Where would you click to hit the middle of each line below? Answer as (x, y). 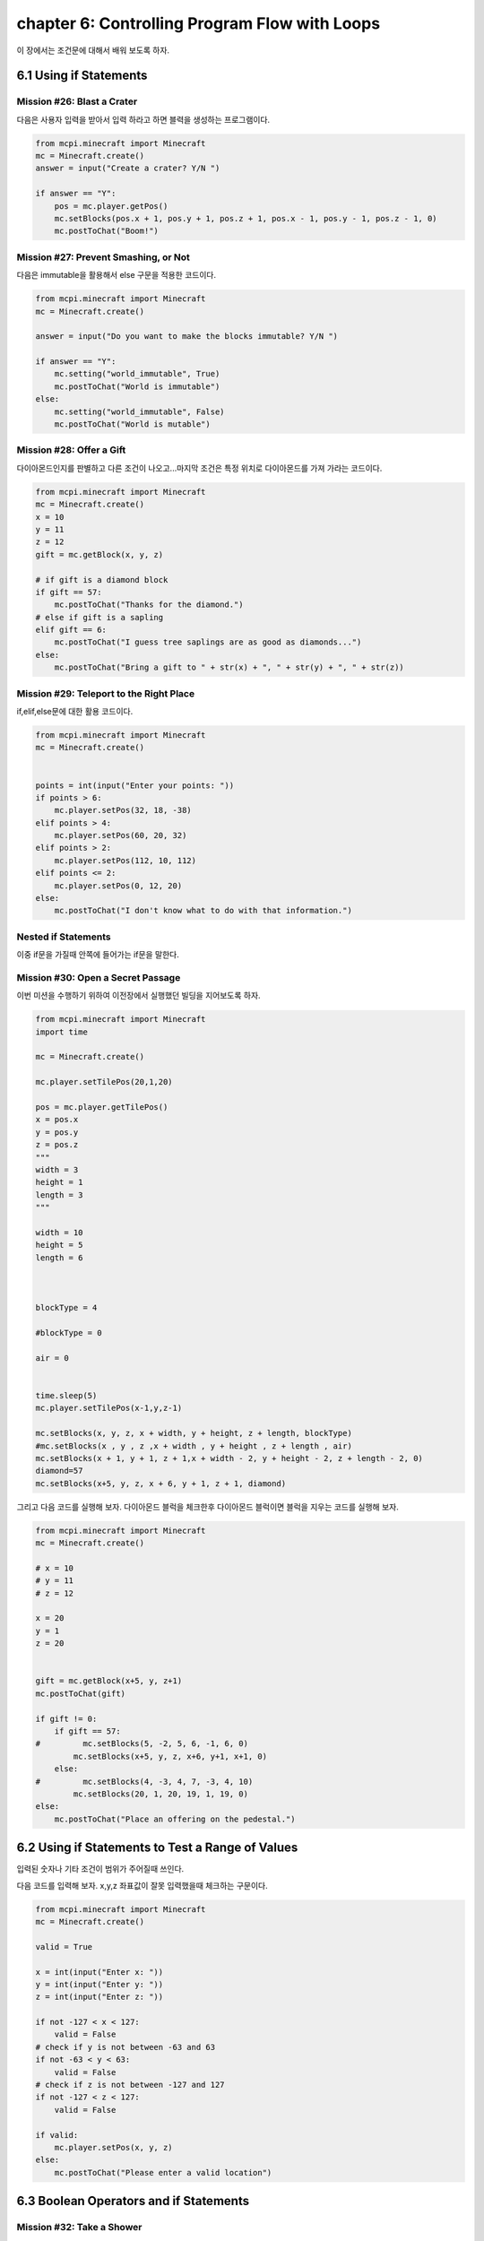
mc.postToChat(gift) (80, 1693)
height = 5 (59, 1245)
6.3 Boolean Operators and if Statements (133, 2201)
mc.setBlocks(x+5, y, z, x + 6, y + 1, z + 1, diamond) (161, 1483)
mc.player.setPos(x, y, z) (114, 2147)
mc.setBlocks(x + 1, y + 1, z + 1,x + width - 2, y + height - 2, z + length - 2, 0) (229, 1458)
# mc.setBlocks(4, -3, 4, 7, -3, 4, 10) (144, 1781)
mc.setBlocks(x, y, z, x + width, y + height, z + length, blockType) (194, 1433)
